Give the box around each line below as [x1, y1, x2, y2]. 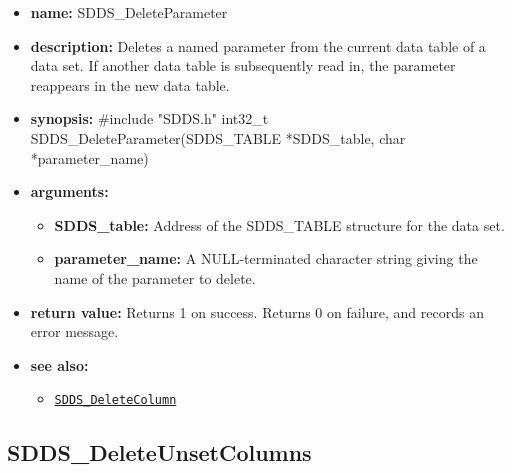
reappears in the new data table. [30, 74, 230, 95]
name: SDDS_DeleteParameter [30, 2, 228, 22]
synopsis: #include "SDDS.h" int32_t [30, 108, 269, 129]
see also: [30, 354, 89, 375]
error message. [30, 321, 119, 342]
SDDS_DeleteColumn [54, 393, 177, 408]
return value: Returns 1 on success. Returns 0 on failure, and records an [30, 301, 484, 322]
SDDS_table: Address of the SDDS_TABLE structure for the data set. [54, 214, 505, 235]
